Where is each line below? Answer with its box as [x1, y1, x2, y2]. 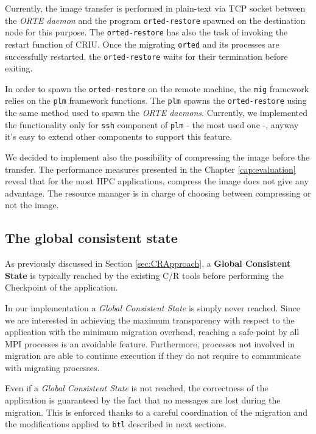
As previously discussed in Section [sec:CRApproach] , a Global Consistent [5, 257, 291, 270]
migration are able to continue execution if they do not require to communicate [5, 349, 301, 362]
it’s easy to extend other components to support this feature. [5, 130, 233, 143]
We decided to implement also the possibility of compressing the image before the [5, 150, 310, 163]
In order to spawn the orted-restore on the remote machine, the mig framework [5, 82, 309, 95]
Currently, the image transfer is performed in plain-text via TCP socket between [5, 2, 306, 14]
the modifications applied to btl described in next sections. [5, 418, 226, 430]
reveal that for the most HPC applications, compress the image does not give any [5, 175, 309, 187]
